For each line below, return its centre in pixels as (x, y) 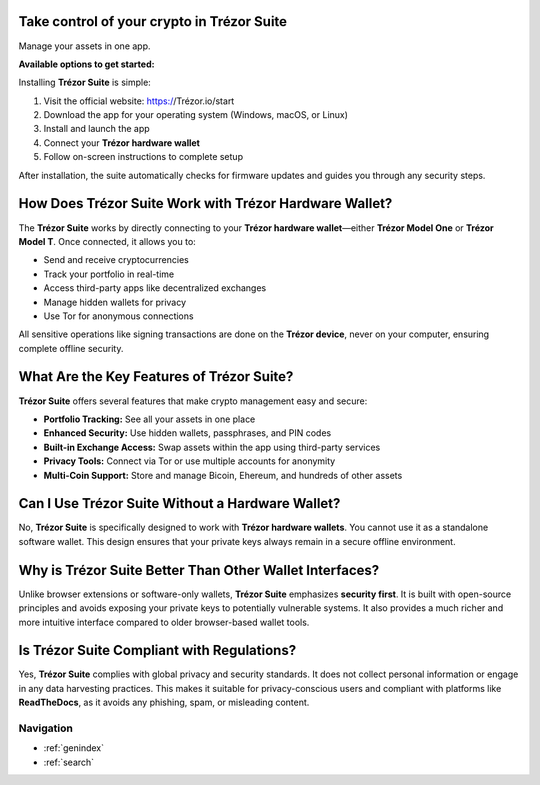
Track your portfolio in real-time (109, 274)
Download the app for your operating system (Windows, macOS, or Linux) (196, 115)
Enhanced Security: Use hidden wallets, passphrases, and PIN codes (187, 433)
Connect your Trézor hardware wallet (121, 142)
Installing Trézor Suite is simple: (85, 82)
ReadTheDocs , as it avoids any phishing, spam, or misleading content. (164, 702)
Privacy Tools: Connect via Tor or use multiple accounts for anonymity (189, 461)
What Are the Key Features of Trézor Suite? (156, 376)
